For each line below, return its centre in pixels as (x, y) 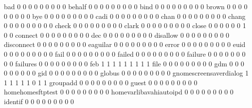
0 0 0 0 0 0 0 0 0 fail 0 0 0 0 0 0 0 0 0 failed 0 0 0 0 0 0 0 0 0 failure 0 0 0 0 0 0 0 (125, 54)
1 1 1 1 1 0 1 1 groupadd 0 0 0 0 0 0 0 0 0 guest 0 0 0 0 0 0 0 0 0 (101, 82)
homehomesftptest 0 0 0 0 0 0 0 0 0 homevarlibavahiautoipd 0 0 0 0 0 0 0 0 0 (119, 92)
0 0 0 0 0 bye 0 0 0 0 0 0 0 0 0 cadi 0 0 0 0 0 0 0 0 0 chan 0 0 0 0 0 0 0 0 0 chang (125, 16)
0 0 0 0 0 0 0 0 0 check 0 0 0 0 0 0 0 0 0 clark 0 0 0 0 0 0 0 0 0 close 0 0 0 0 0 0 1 (125, 25)
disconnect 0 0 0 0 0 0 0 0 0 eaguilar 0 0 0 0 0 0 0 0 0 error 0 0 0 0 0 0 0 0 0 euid (125, 44)
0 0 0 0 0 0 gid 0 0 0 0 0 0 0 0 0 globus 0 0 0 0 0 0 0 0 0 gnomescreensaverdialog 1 (126, 73)
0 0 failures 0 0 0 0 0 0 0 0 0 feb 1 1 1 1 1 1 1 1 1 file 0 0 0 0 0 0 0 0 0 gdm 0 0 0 (124, 63)
